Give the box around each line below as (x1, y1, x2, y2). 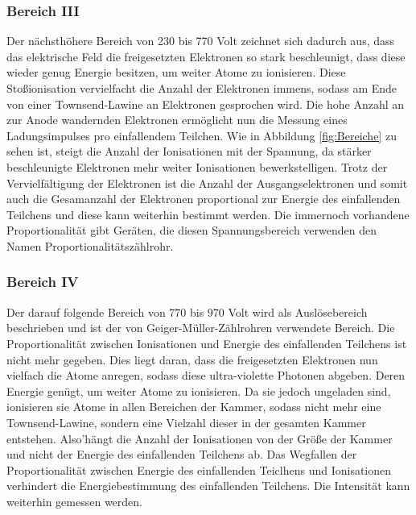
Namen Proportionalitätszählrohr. (6, 237, 174, 254)
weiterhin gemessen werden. (6, 492, 142, 509)
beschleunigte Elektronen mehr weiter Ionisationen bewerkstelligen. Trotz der (6, 158, 388, 175)
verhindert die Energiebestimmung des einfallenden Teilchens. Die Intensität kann (6, 477, 410, 494)
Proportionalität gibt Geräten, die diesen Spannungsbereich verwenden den (6, 222, 377, 239)
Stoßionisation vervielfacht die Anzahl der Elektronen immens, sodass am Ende (6, 80, 397, 96)
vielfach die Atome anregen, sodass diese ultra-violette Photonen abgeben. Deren (6, 367, 406, 384)
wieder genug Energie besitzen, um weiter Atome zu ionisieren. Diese (6, 64, 346, 81)
